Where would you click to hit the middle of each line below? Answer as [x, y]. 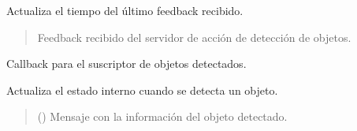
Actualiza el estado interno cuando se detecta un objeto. [142, 90]
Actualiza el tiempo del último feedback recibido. [125, 10]
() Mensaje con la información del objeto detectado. [162, 116]
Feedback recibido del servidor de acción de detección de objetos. [194, 37]
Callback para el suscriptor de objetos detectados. [126, 64]
